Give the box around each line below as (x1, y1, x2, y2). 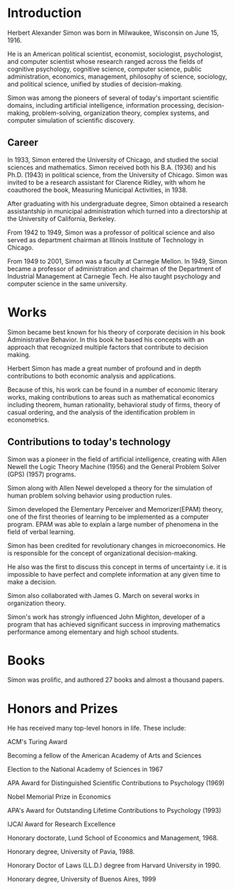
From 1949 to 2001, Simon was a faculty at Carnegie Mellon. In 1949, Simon (7, 257, 228, 265)
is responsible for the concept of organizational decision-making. (7, 548, 198, 557)
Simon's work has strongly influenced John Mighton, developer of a (7, 612, 205, 621)
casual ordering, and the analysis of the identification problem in (7, 407, 195, 416)
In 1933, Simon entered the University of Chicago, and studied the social (7, 155, 219, 164)
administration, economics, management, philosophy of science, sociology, (7, 72, 228, 81)
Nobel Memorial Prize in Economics (7, 792, 111, 801)
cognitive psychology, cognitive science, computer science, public (7, 64, 202, 73)
